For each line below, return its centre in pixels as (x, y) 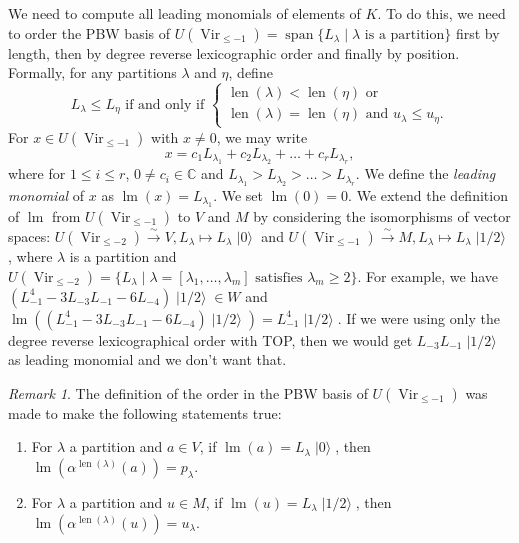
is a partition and (123, 256)
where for (37, 173)
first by (477, 32)
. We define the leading (425, 173)
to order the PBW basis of (89, 32)
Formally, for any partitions (92, 72)
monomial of (46, 194)
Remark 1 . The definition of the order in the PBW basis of (188, 392)
